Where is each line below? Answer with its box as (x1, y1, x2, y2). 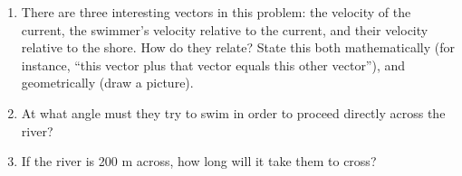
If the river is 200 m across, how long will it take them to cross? (21, 152, 377, 171)
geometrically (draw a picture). (21, 73, 194, 92)
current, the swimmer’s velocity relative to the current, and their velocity (21, 20, 428, 39)
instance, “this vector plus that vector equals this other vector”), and (21, 55, 406, 74)
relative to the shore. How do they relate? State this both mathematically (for (21, 38, 456, 57)
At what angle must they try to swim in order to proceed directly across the (21, 103, 446, 122)
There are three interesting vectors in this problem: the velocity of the (21, 3, 411, 21)
